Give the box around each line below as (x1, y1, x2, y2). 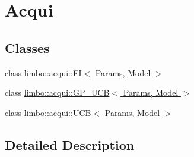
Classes (5, 38, 50, 56)
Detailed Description (5, 135, 135, 153)
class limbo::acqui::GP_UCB (5, 86, 110, 99)
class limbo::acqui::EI (5, 66, 82, 78)
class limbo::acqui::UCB (5, 106, 91, 118)
